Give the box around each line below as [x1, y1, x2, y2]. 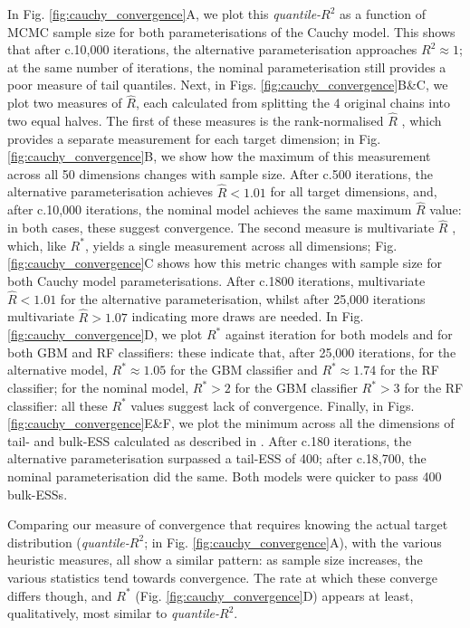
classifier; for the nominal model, [7, 378, 189, 396]
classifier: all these [7, 395, 108, 414]
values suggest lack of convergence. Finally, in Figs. [130, 395, 415, 414]
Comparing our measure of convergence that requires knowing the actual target [7, 515, 448, 534]
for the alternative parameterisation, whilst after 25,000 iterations [60, 289, 426, 308]
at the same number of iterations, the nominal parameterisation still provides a [7, 57, 446, 76]
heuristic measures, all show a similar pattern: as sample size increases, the [7, 550, 423, 569]
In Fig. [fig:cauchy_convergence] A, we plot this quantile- [7, 5, 321, 23]
